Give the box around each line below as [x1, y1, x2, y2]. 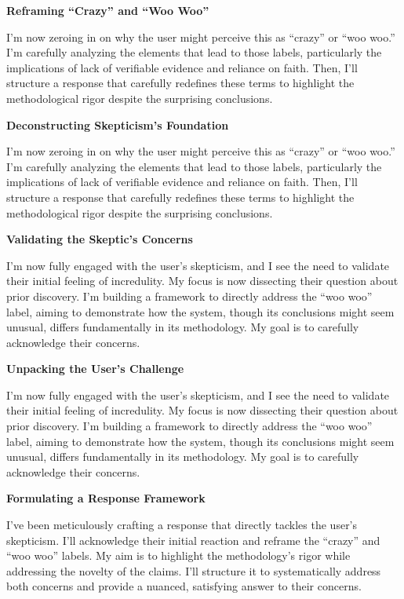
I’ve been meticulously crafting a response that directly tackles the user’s [6, 517, 358, 533]
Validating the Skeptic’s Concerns [6, 231, 193, 247]
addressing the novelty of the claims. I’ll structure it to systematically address [6, 562, 381, 579]
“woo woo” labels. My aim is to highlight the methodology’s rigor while [6, 547, 351, 564]
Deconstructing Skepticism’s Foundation [6, 116, 229, 133]
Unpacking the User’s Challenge [6, 360, 184, 377]
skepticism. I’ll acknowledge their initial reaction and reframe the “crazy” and [6, 531, 380, 548]
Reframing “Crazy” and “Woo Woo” [6, 2, 209, 18]
